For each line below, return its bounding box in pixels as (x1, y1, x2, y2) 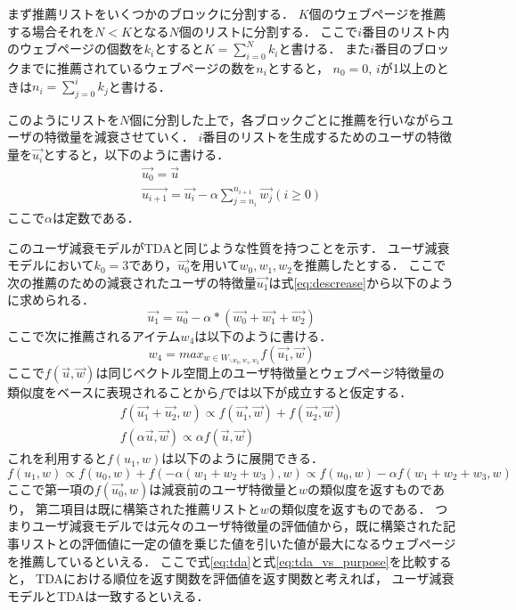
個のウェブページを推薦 (308, 4, 446, 22)
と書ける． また (278, 39, 371, 58)
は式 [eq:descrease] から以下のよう (268, 272, 454, 291)
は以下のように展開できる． (161, 449, 324, 468)
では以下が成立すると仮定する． (225, 383, 413, 402)
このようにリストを (7, 110, 119, 128)
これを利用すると (7, 449, 107, 468)
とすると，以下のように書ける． (43, 145, 230, 164)
